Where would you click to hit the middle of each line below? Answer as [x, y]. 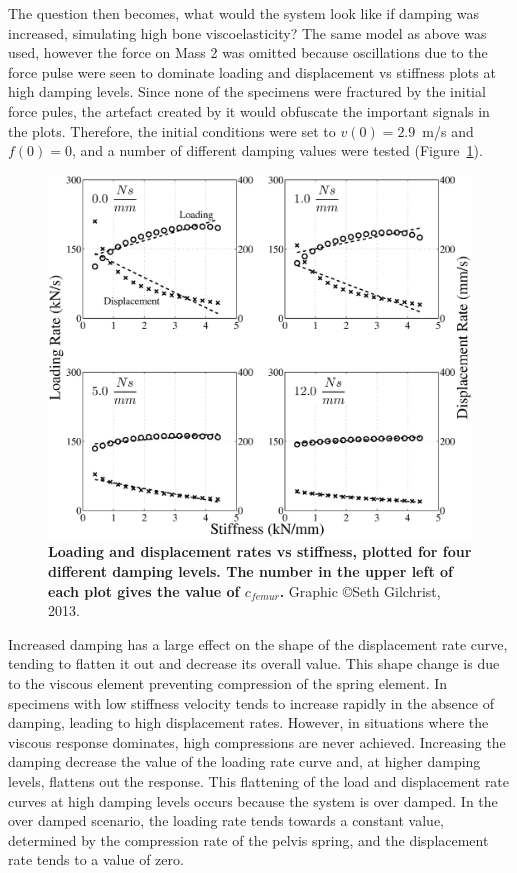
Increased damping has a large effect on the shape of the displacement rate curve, [258, 643]
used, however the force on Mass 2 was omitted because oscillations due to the [248, 52]
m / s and [448, 130]
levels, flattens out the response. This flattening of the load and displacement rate [259, 781]
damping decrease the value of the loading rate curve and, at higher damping [244, 761]
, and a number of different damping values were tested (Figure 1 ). [277, 150]
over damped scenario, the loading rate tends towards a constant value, [226, 820]
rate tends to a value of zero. [96, 859]
